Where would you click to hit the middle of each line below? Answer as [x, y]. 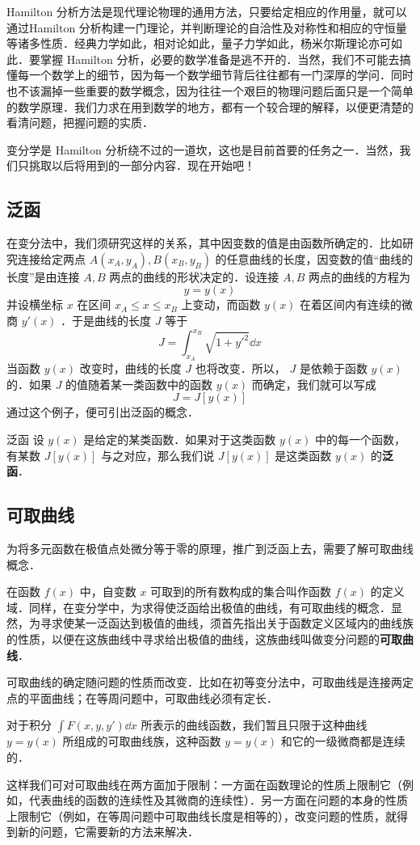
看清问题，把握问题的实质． [80, 123]
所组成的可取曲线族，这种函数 [142, 741]
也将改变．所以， [240, 368]
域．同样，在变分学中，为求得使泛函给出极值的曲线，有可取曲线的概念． [199, 607]
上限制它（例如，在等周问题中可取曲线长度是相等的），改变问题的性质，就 [202, 815]
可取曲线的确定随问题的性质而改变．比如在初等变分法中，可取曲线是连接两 [204, 682]
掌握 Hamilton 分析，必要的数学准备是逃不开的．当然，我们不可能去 [220, 59]
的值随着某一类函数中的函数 [139, 384]
